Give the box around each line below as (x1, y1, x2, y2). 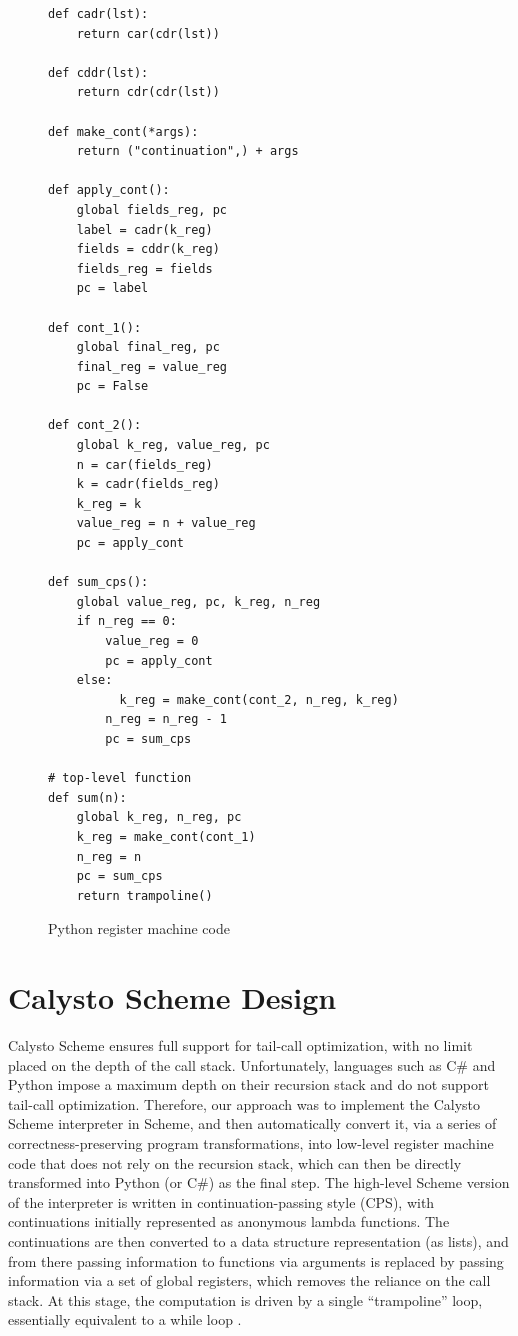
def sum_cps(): (48, 575, 149, 590)
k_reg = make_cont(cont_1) (76, 829, 256, 844)
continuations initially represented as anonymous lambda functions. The (8, 1211, 450, 1232)
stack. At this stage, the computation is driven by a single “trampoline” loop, (8, 1289, 483, 1310)
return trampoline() (76, 888, 213, 903)
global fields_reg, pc (76, 202, 227, 217)
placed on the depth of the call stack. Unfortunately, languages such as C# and (8, 1054, 496, 1075)
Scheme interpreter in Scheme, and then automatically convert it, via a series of (8, 1113, 497, 1134)
